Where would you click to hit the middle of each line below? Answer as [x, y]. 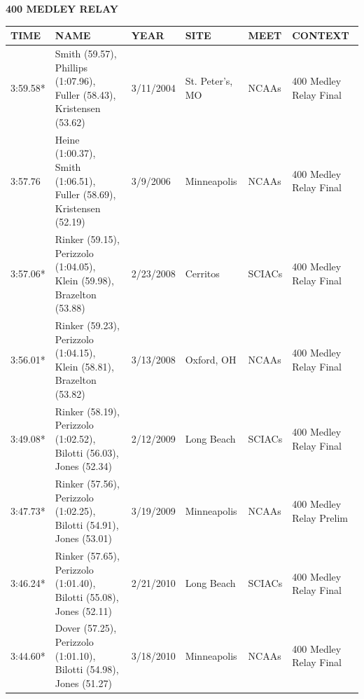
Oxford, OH [211, 359]
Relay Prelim [320, 517]
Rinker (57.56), [87, 483]
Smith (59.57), [86, 53]
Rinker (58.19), [87, 411]
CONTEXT [321, 35]
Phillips [71, 67]
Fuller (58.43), [85, 94]
